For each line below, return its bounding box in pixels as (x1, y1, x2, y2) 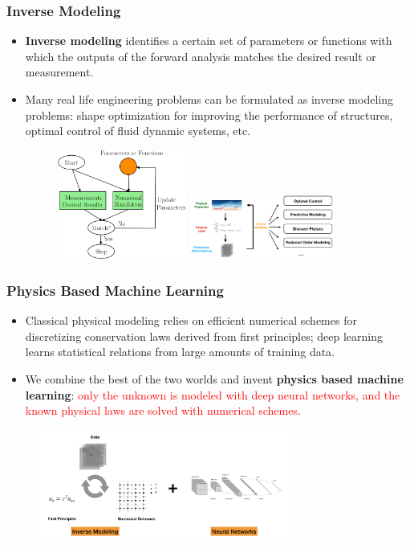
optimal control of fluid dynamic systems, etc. (25, 122, 251, 139)
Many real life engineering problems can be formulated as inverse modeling (25, 91, 393, 107)
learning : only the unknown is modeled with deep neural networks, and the (25, 386, 400, 403)
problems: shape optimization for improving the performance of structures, (25, 106, 393, 123)
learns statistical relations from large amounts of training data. (25, 343, 335, 360)
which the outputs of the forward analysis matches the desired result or (25, 47, 376, 64)
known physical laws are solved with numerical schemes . (25, 402, 301, 419)
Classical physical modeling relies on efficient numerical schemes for (25, 312, 357, 329)
